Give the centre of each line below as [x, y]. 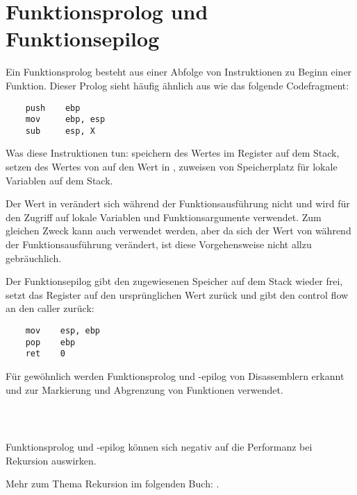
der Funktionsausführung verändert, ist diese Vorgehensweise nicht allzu [159, 244]
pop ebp [50, 342]
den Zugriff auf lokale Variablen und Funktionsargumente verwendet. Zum [164, 217]
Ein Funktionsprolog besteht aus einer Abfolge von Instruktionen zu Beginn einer [179, 72]
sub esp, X [60, 131]
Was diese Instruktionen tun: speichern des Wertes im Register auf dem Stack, [173, 153]
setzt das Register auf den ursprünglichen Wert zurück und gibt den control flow [177, 294]
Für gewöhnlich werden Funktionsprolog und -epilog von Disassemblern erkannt [175, 375]
